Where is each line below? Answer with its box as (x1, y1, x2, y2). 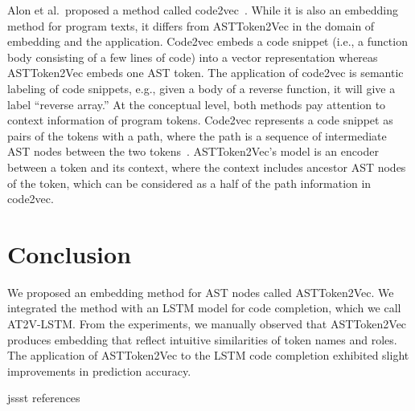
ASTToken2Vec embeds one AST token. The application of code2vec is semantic (7, 64, 404, 81)
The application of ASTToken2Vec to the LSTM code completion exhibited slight (7, 347, 409, 364)
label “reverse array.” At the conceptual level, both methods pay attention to (7, 96, 386, 112)
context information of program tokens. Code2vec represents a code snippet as (7, 112, 393, 128)
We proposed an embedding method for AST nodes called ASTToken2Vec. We (7, 283, 394, 300)
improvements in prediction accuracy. (7, 362, 191, 379)
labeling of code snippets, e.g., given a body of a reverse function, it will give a (7, 79, 396, 96)
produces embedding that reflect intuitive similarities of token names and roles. (7, 331, 397, 348)
